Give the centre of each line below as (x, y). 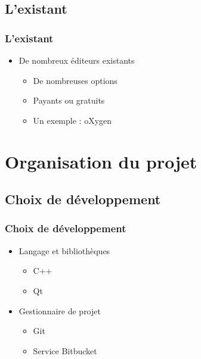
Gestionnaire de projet (60, 310)
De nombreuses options (75, 80)
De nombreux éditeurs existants (77, 60)
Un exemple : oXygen (72, 120)
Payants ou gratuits (69, 100)
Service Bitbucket (65, 350)
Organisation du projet (101, 161)
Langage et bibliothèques (64, 250)
